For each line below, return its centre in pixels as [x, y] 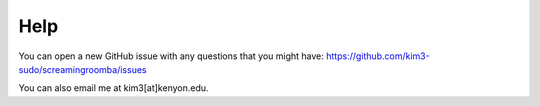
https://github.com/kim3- [378, 56]
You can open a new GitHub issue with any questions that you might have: [171, 56]
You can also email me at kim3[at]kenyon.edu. [113, 88]
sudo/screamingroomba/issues [82, 69]
